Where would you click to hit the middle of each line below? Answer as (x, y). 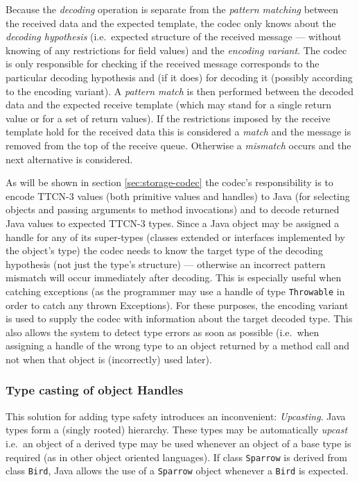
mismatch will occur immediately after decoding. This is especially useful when (174, 277)
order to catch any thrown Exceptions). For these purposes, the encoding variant (177, 305)
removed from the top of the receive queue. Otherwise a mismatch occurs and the (178, 145)
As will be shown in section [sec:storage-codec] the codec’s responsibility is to (169, 182)
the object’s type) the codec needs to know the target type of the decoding (164, 250)
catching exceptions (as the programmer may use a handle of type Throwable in (175, 291)
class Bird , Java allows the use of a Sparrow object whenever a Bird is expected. (177, 471)
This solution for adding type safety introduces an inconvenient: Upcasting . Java (176, 416)
